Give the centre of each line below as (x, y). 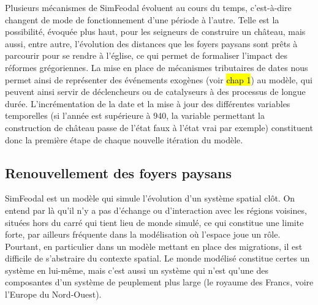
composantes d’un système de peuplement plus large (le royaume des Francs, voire (159, 282)
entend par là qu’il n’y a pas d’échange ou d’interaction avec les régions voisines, (156, 210)
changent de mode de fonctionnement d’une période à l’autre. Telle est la (142, 19)
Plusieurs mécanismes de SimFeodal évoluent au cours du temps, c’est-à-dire (148, 7)
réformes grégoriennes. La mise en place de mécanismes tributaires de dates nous (157, 67)
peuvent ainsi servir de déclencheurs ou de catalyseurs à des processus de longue (155, 92)
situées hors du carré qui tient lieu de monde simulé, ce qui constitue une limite (154, 222)
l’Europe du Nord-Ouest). (53, 294)
